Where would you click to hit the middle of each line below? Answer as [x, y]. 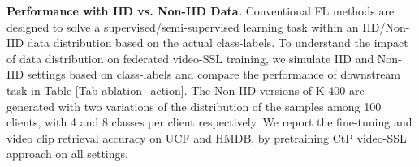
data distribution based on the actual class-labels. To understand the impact [218, 43]
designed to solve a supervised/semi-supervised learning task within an [183, 26]
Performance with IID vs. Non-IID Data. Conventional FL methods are [201, 11]
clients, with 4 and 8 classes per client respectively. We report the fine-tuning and [209, 122]
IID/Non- [386, 26]
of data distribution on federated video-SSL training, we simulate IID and [190, 58]
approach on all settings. [67, 154]
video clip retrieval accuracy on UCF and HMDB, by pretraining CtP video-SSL [207, 137]
